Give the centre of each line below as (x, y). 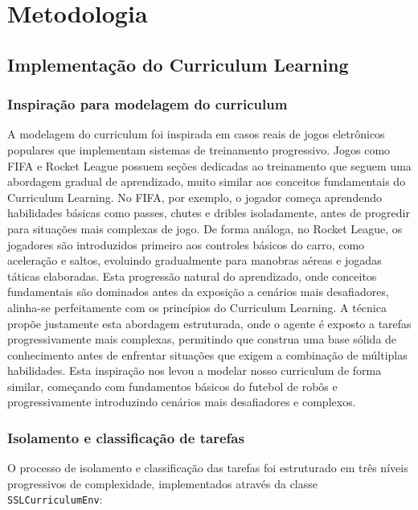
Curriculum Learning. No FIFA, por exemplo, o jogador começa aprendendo (195, 197)
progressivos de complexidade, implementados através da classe (162, 483)
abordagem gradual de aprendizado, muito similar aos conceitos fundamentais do (207, 181)
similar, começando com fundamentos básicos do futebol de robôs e (172, 386)
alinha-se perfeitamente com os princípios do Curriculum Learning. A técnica (197, 307)
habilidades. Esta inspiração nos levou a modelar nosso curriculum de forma (195, 370)
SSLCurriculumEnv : (55, 499)
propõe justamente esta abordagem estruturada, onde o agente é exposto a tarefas (209, 323)
